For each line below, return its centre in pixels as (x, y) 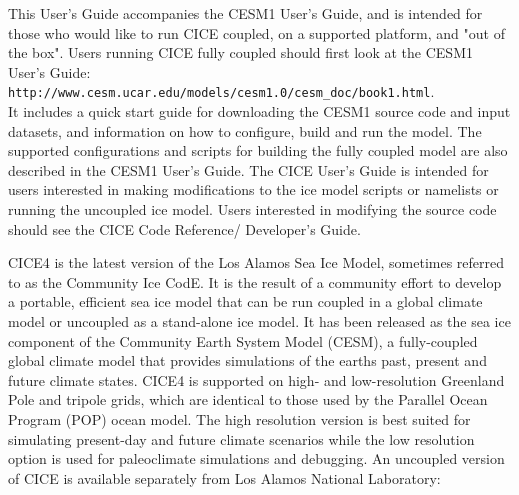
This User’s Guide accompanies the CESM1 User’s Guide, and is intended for (245, 13)
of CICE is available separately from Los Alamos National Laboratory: (224, 477)
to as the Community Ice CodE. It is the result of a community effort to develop (255, 281)
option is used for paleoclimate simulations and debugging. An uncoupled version (256, 458)
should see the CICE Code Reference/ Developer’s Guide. (184, 228)
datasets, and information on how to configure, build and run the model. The (245, 130)
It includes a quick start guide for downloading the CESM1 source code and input (259, 111)
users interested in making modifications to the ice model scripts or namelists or (253, 189)
